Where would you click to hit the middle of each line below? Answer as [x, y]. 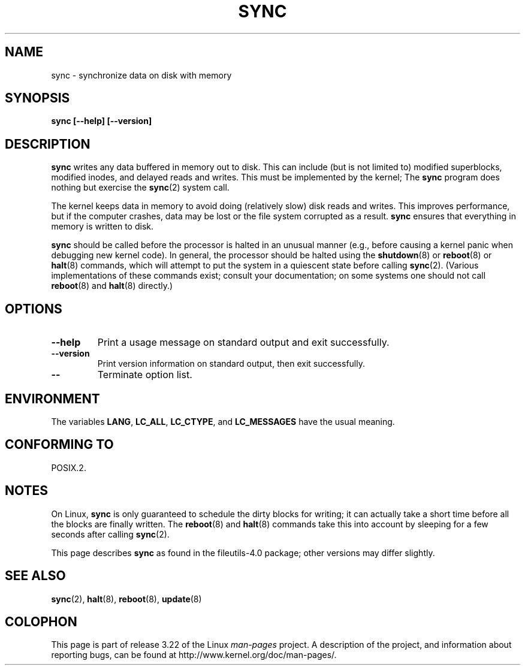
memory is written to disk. [102, 227]
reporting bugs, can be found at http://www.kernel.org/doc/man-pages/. [194, 655]
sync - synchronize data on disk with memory [141, 75]
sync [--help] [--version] [102, 121]
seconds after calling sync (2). [110, 534]
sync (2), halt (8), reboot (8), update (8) [126, 599]
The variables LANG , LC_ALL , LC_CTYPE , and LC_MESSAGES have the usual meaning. [223, 421]
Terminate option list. [145, 375]
